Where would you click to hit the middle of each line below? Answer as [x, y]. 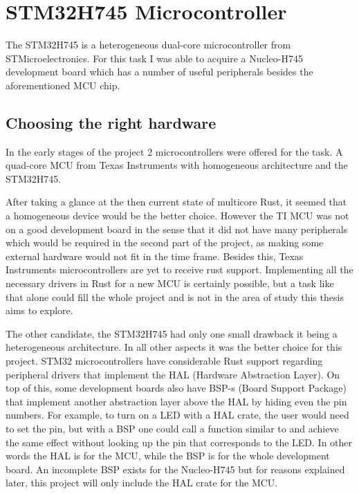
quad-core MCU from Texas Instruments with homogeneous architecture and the [177, 165]
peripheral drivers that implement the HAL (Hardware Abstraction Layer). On [173, 374]
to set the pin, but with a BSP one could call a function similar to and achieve [172, 428]
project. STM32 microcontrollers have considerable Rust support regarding [164, 361]
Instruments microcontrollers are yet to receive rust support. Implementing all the [179, 269]
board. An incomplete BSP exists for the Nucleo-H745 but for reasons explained [175, 469]
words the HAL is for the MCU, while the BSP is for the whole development [168, 456]
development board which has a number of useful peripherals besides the [159, 72]
